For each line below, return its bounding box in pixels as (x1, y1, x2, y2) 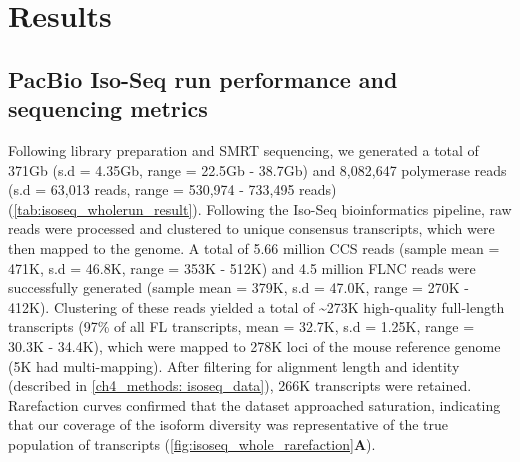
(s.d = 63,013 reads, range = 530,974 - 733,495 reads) (8, 179, 337, 200)
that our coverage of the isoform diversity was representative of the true (8, 414, 448, 435)
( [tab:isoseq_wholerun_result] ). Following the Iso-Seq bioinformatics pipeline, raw (8, 198, 512, 219)
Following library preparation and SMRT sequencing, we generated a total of (8, 139, 479, 160)
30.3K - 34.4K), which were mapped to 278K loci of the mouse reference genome (8, 335, 501, 356)
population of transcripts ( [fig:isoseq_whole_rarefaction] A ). (8, 433, 376, 454)
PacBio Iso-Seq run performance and (8, 63, 398, 94)
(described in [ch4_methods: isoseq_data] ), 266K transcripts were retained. (8, 375, 472, 396)
